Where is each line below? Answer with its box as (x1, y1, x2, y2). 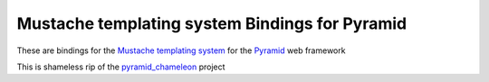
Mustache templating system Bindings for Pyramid (16, 14, 407, 33)
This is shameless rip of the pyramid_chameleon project (16, 61, 225, 72)
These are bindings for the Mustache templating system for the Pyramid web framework (16, 45, 346, 56)
